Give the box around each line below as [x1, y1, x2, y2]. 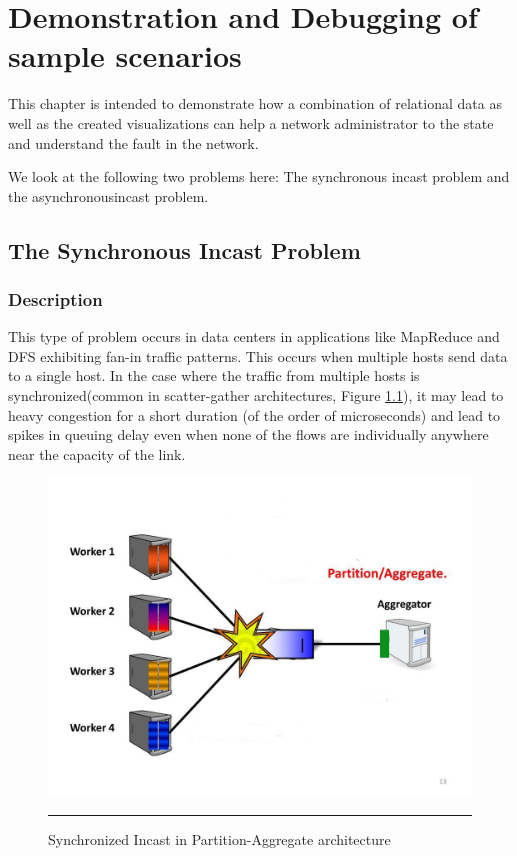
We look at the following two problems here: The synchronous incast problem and [8, 166, 510, 187]
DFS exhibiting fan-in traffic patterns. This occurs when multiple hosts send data [8, 345, 508, 366]
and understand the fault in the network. [8, 132, 259, 153]
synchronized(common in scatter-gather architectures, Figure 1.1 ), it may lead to [8, 385, 504, 406]
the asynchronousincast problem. [8, 185, 209, 206]
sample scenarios [8, 35, 242, 76]
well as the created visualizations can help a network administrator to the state [8, 112, 494, 133]
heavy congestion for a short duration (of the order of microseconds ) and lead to [8, 404, 501, 425]
